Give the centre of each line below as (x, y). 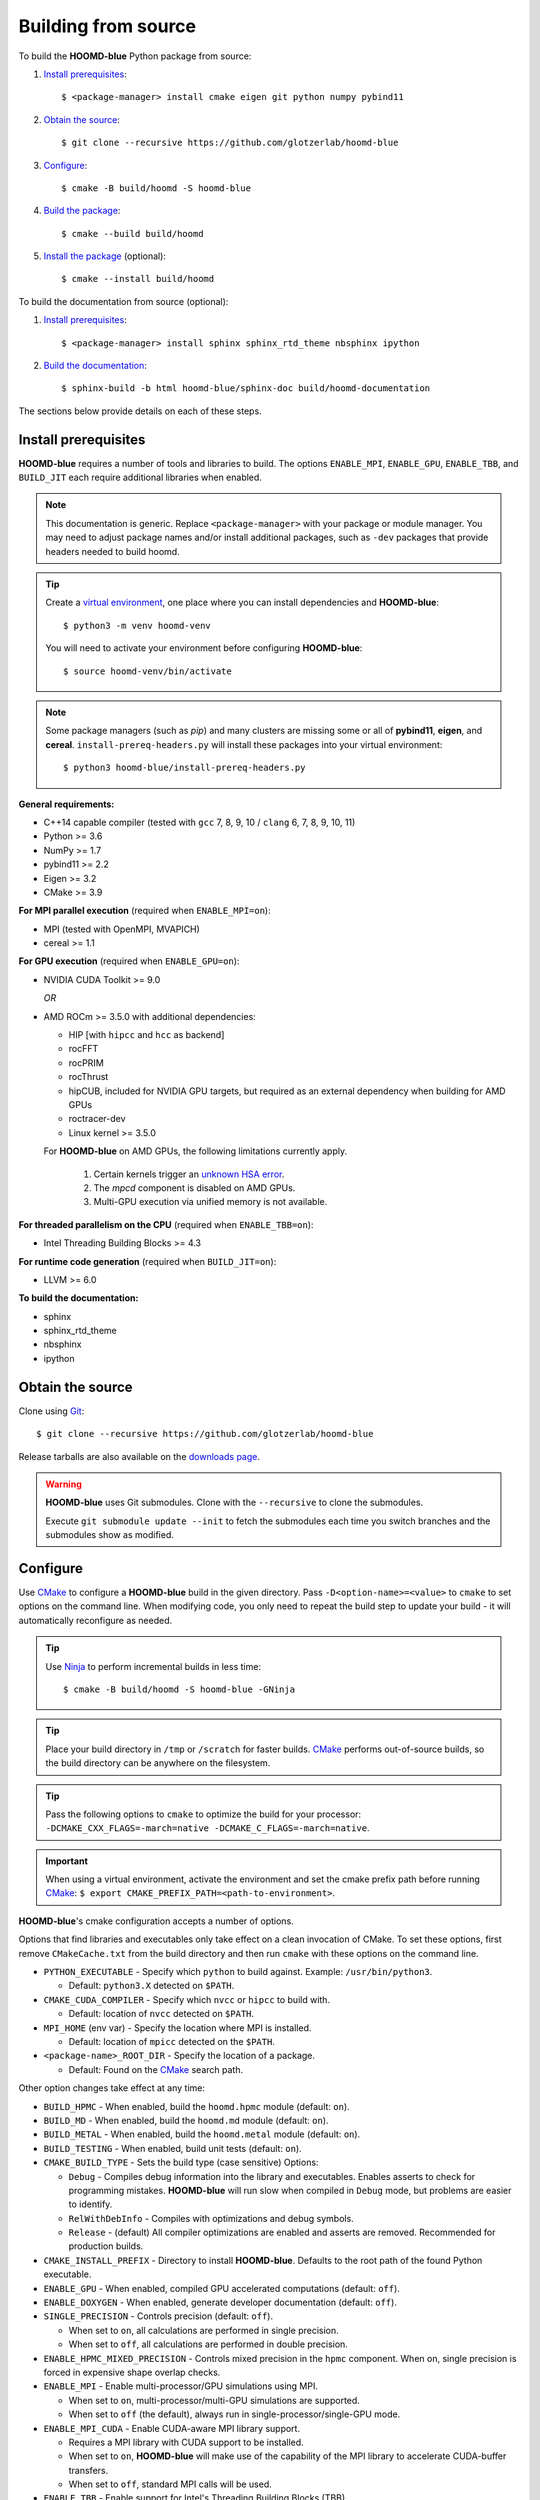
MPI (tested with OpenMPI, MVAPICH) (121, 929)
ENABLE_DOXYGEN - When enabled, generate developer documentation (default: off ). (220, 2302)
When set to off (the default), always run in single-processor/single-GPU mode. (234, 2414)
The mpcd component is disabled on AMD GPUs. (194, 1187)
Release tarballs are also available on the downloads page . (139, 1456)
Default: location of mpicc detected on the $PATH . (171, 2041)
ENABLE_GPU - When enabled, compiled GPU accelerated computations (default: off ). (221, 2288)
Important (67, 1861)
